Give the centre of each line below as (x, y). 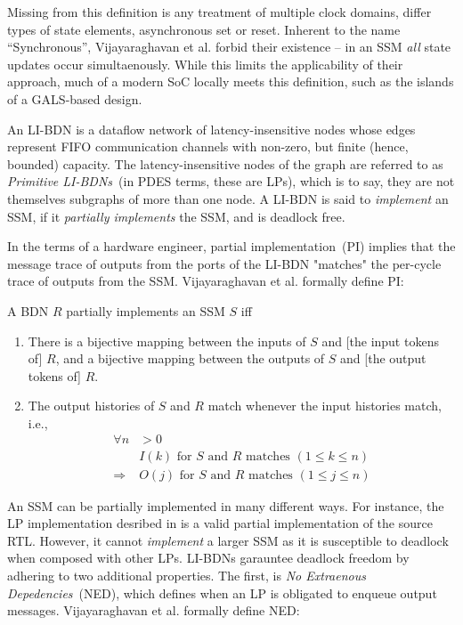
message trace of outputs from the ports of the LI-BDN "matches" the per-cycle (224, 263)
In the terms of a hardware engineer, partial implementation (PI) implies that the (231, 246)
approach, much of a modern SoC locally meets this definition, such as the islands (231, 81)
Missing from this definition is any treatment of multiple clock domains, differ (219, 12)
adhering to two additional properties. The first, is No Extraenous (187, 575)
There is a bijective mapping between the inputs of (167, 341)
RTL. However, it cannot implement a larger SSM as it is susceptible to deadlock (228, 540)
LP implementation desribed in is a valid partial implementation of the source (220, 523)
